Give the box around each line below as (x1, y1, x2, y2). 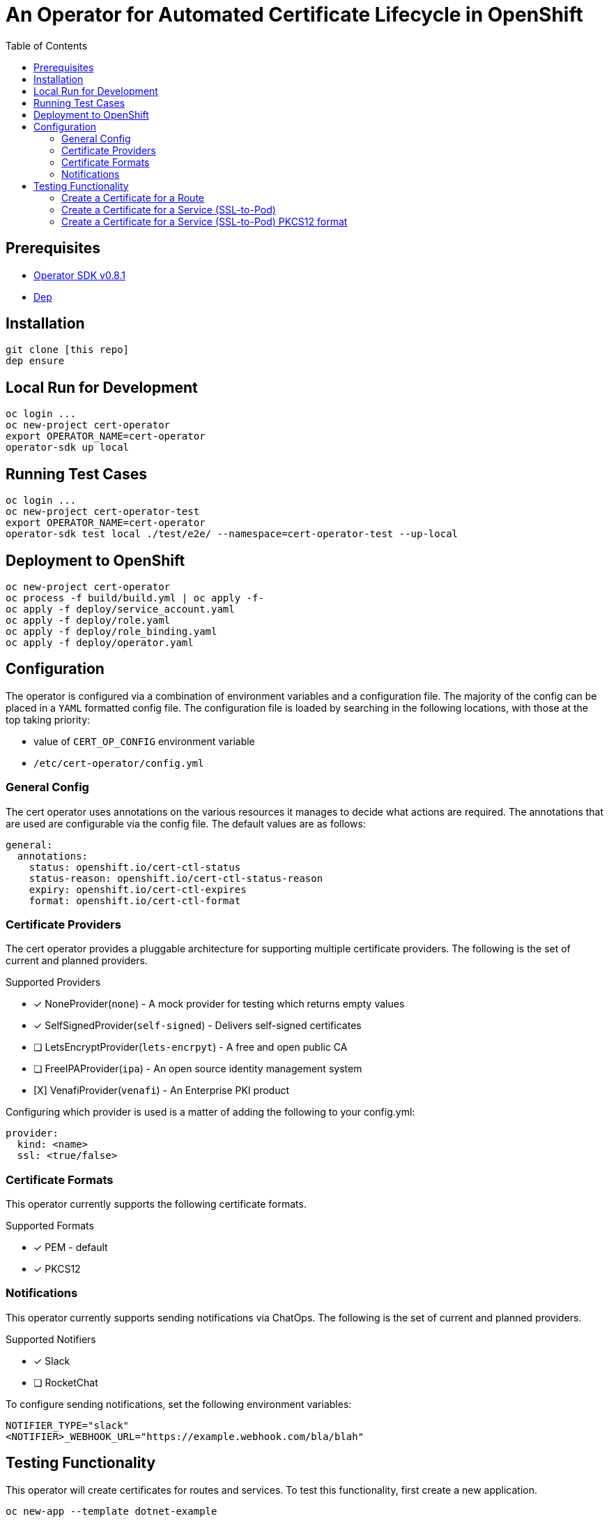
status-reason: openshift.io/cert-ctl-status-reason (29, 872, 323, 884)
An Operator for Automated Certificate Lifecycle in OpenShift (6, 3, 583, 27)
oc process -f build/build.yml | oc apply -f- (6, 592, 264, 604)
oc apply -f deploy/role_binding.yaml (6, 625, 217, 637)
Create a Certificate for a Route (61, 191, 204, 204)
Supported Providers (6, 976, 101, 989)
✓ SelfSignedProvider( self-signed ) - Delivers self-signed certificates (33, 1019, 362, 1032)
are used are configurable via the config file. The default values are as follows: (6, 817, 366, 830)
